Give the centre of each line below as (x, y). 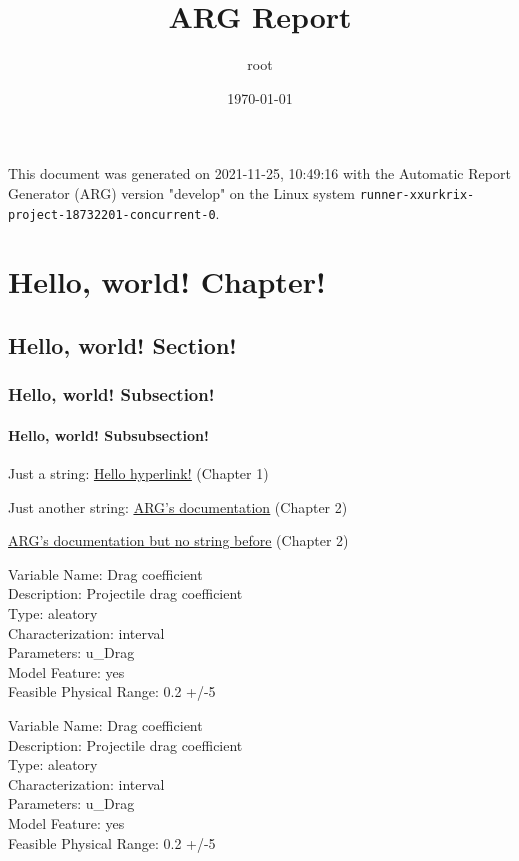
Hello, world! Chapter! (167, 281)
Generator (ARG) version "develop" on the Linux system (182, 192)
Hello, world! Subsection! (111, 394)
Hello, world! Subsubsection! (108, 434)
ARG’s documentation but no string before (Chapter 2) (178, 540)
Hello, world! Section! (122, 344)
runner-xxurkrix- (417, 194)
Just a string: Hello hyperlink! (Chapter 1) (138, 473)
